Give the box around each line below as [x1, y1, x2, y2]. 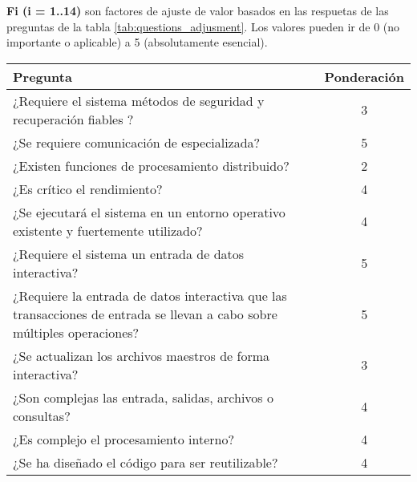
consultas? [13, 406, 71, 425]
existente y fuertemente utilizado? [13, 221, 203, 240]
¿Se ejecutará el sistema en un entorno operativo [13, 202, 285, 221]
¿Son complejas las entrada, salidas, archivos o [13, 387, 273, 407]
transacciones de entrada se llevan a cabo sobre [13, 304, 277, 323]
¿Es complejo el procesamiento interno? [13, 429, 235, 448]
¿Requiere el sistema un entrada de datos [13, 244, 245, 263]
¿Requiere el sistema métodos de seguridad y [13, 91, 265, 110]
